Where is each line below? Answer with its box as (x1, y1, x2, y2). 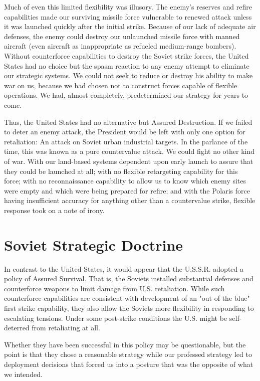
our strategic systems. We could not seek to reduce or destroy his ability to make (4, 70, 253, 81)
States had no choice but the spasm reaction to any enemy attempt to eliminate (4, 60, 249, 71)
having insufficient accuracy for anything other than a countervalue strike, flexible (4, 195, 255, 206)
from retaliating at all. (32, 322, 100, 333)
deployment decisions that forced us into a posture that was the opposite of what (4, 358, 253, 369)
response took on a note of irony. (4, 205, 105, 215)
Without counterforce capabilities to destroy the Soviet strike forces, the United (4, 50, 249, 61)
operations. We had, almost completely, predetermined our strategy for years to (4, 90, 248, 100)
